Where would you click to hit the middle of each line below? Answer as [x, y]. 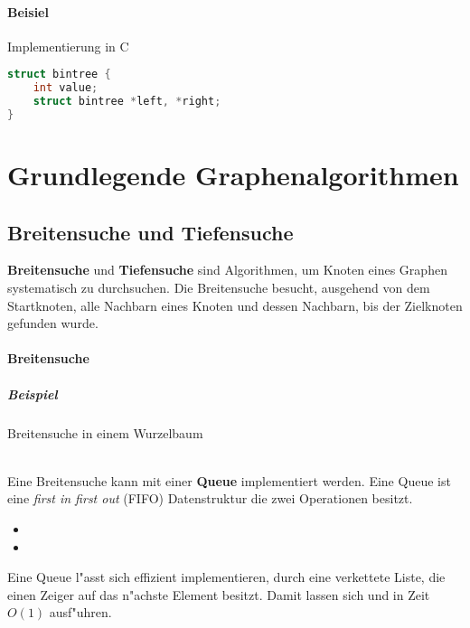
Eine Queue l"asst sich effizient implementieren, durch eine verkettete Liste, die [226, 577]
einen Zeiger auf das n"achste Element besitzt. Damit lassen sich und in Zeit [219, 594]
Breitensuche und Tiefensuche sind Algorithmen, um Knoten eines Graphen [227, 270]
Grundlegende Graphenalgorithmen [233, 175]
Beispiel [33, 394]
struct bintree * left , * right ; [127, 102]
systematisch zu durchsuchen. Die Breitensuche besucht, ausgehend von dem [219, 288]
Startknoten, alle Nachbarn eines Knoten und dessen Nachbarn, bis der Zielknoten [235, 305]
